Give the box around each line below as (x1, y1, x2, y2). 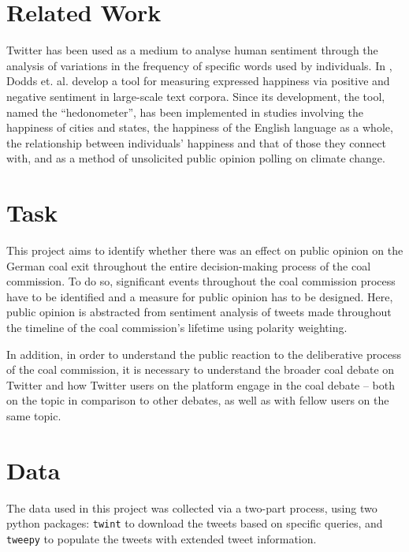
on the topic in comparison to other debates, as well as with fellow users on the (6, 392, 389, 408)
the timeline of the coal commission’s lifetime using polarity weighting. (6, 319, 348, 335)
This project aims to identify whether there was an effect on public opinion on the (6, 242, 403, 258)
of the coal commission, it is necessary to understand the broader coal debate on (6, 361, 395, 378)
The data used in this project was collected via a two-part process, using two (6, 499, 377, 516)
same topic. (6, 407, 61, 423)
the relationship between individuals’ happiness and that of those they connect (6, 134, 386, 151)
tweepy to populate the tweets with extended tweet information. (6, 530, 317, 546)
